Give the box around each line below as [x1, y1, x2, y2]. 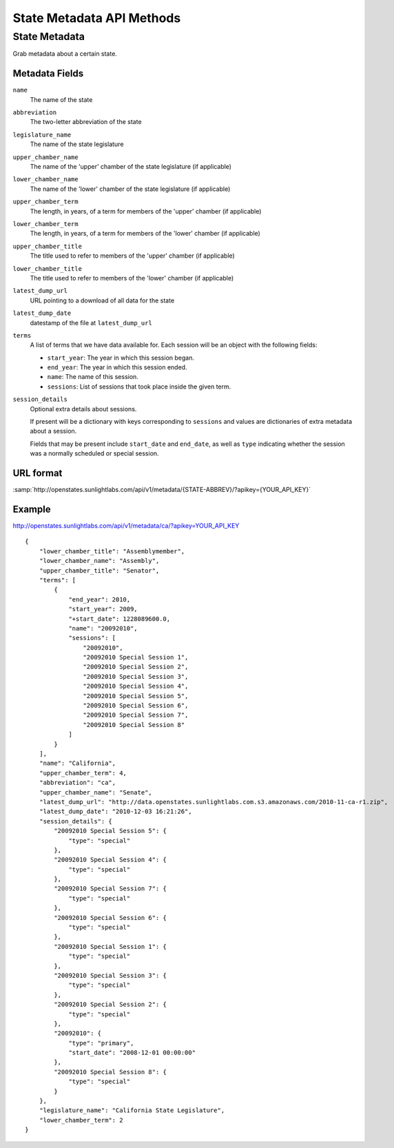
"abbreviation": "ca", [39, 779, 116, 787]
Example [12, 503, 51, 515]
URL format [12, 467, 63, 479]
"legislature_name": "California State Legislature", [39, 1107, 225, 1114]
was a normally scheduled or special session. [30, 449, 159, 458]
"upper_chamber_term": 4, [39, 769, 127, 777]
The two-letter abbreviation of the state [30, 118, 142, 126]
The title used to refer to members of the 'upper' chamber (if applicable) [30, 252, 236, 260]
